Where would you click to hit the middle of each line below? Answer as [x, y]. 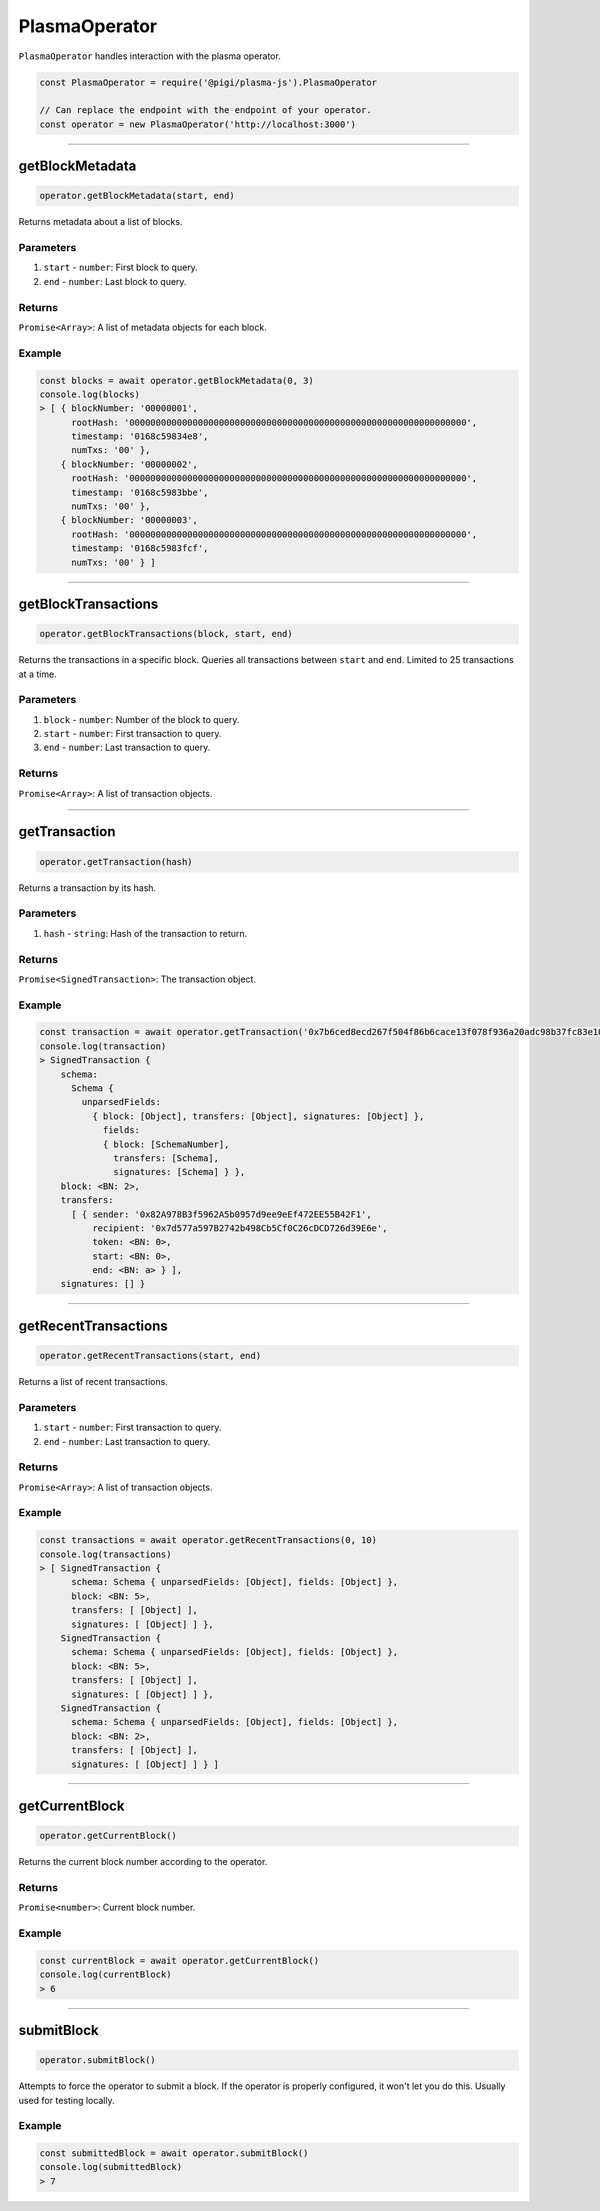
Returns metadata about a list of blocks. [100, 222]
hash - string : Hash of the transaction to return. [145, 933]
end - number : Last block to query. [115, 281]
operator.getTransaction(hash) [116, 861]
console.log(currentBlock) [105, 1974]
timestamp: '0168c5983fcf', [140, 548]
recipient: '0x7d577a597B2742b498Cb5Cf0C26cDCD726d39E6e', [239, 1228]
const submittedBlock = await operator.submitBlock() [174, 2153]
